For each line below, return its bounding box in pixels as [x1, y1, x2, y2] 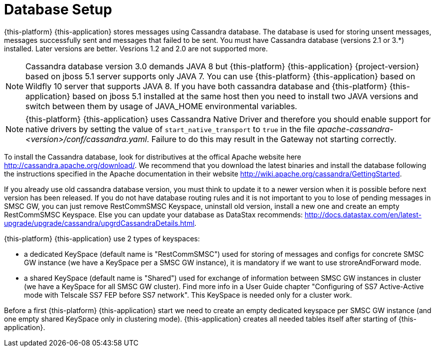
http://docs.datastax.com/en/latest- [304, 210, 422, 219]
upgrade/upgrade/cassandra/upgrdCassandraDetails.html [4, 218, 195, 227]
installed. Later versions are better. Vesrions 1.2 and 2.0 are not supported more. [4, 44, 268, 53]
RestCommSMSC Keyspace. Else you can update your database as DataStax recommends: [4, 210, 303, 219]
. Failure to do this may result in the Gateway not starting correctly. [147, 134, 397, 144]
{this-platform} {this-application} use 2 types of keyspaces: [4, 234, 200, 243]
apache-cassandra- [317, 124, 394, 134]
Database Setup [4, 1, 112, 18]
